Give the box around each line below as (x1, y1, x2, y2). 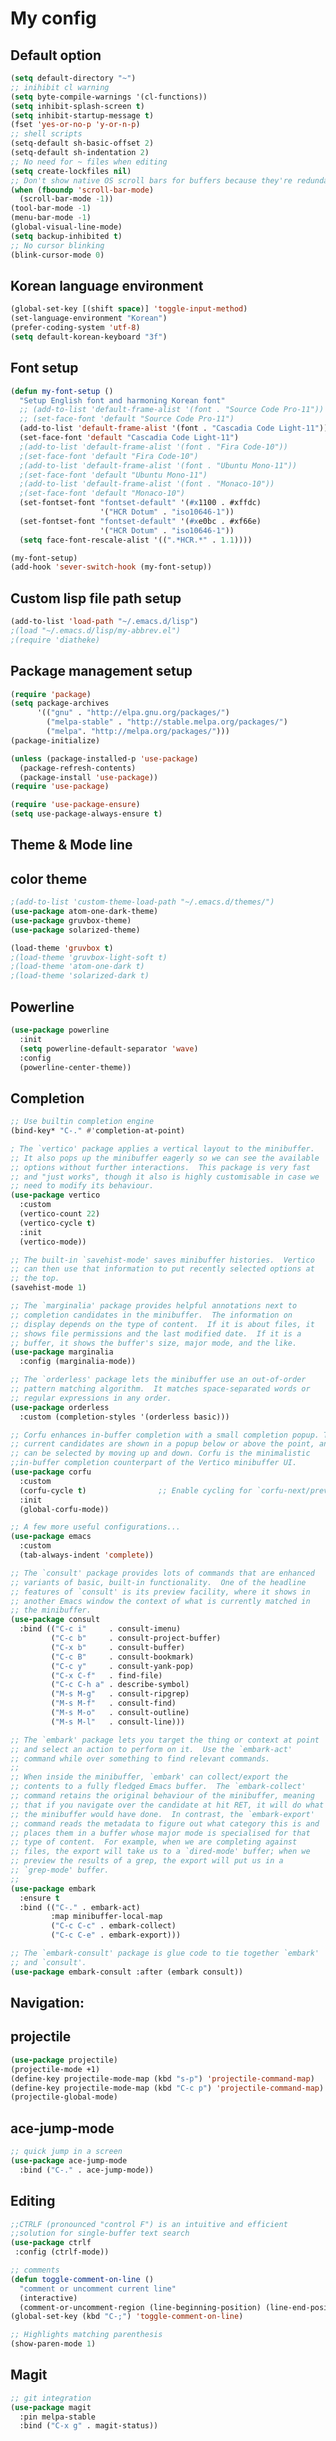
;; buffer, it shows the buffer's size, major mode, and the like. (10, 1338, 298, 1348)
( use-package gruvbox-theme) (10, 915, 132, 926)
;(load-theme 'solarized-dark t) (10, 971, 150, 981)
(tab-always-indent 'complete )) (19, 1550, 155, 1561)
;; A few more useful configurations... (10, 1522, 182, 1532)
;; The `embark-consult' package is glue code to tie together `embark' (10, 1948, 320, 1959)
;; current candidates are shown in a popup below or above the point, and (10, 1439, 333, 1449)
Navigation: (10, 1995, 85, 2012)
